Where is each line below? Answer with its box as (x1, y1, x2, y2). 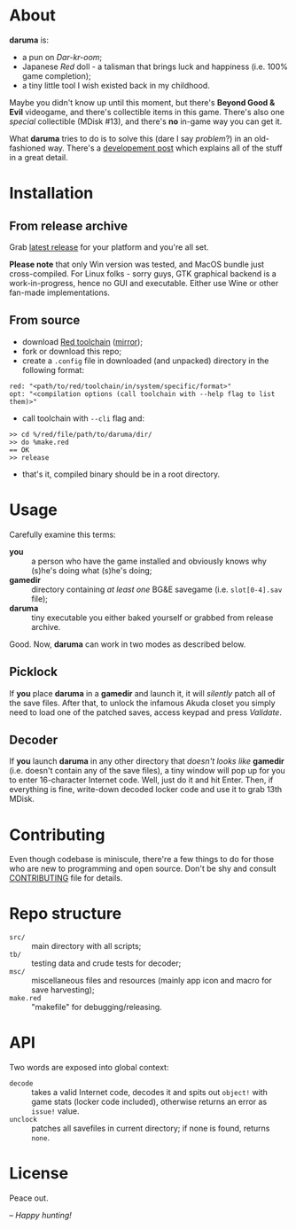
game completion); (21, 70, 91, 81)
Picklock (9, 665, 58, 680)
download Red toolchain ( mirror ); (21, 336, 144, 346)
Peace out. (9, 1193, 49, 1203)
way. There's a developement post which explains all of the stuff (47, 143, 283, 153)
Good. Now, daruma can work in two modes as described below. (9, 639, 246, 650)
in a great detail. (9, 152, 68, 162)
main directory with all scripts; (31, 941, 142, 952)
